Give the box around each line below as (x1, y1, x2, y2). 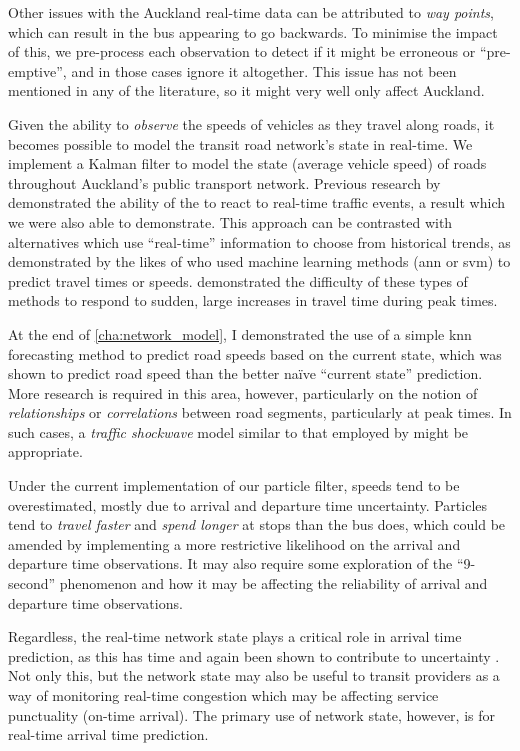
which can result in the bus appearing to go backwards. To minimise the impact (8, 21, 498, 42)
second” (8, 573, 56, 594)
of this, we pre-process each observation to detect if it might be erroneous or (8, 41, 476, 62)
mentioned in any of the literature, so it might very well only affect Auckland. (8, 80, 485, 101)
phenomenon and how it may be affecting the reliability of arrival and (59, 573, 488, 594)
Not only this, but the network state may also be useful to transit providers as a (8, 665, 500, 686)
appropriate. (8, 441, 83, 462)
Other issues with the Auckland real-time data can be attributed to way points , (8, 2, 494, 22)
